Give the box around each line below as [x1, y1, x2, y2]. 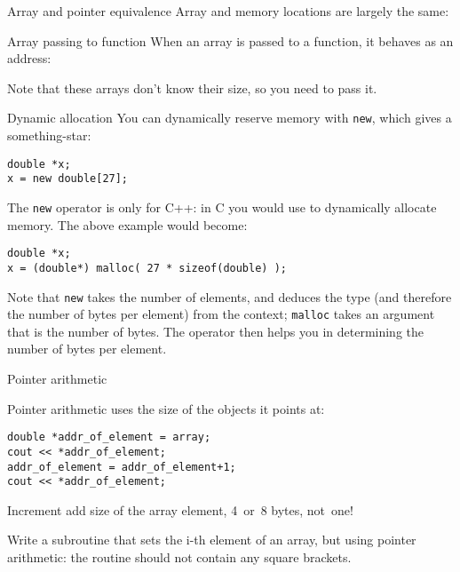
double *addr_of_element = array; [7, 431, 211, 444]
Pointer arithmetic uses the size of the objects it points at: [7, 399, 325, 417]
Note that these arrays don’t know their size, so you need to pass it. [7, 78, 377, 97]
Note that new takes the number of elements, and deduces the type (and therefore [7, 287, 452, 306]
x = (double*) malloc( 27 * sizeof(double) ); [7, 261, 287, 274]
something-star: [7, 126, 91, 145]
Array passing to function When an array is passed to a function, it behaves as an [7, 31, 454, 50]
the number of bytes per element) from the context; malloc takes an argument [7, 305, 435, 323]
